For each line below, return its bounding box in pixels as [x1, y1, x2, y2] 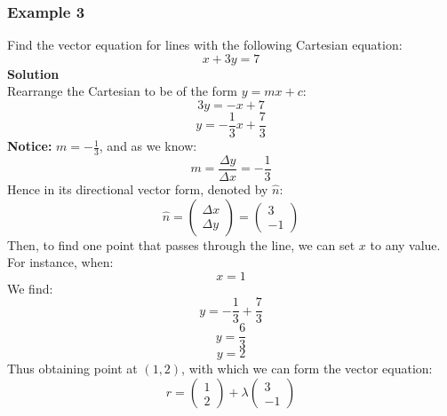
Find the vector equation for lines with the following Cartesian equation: [7, 35, 403, 54]
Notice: [7, 137, 52, 155]
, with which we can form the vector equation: [181, 359, 433, 378]
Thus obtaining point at [7, 359, 138, 378]
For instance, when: [7, 253, 114, 271]
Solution [7, 64, 60, 82]
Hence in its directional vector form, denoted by [7, 179, 268, 198]
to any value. [370, 235, 441, 254]
